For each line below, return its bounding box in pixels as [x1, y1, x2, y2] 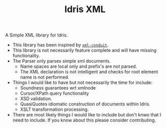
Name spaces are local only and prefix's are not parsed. [20, 63, 138, 69]
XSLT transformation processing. [20, 106, 89, 112]
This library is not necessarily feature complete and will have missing [12, 47, 157, 54]
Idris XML [64, 4, 106, 15]
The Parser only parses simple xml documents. [12, 58, 111, 64]
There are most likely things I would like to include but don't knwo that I [12, 112, 161, 118]
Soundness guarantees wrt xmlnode [20, 85, 96, 91]
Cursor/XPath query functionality [20, 90, 90, 97]
